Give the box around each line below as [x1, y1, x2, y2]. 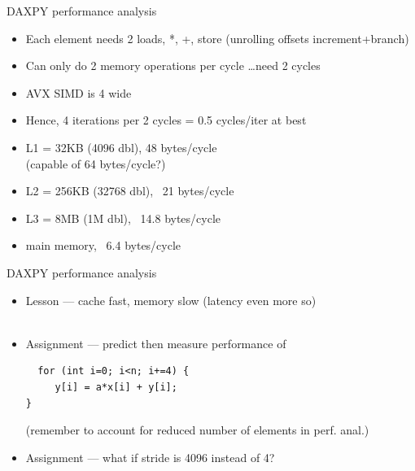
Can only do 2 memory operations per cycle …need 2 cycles [25, 57, 321, 74]
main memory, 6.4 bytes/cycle [25, 237, 181, 254]
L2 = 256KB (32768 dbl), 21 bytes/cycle [25, 182, 234, 199]
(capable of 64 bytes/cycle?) [25, 155, 166, 172]
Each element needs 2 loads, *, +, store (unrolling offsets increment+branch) [25, 29, 409, 46]
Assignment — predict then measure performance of [25, 334, 286, 351]
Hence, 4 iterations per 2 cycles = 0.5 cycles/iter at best [25, 111, 307, 129]
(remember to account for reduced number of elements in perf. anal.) [25, 421, 369, 438]
